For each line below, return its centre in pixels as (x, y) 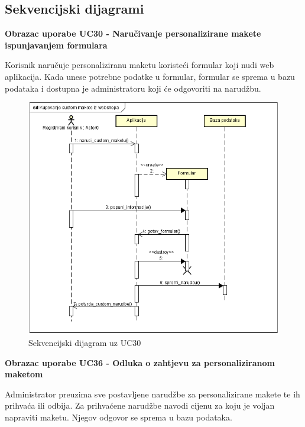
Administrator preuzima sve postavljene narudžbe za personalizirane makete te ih (152, 394)
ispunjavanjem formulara (56, 45)
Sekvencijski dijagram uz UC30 (85, 343)
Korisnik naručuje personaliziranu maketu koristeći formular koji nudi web (139, 65)
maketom (24, 374)
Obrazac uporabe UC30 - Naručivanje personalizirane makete (133, 33)
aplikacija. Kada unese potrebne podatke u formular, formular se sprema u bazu (150, 76)
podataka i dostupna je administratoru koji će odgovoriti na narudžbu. (133, 88)
